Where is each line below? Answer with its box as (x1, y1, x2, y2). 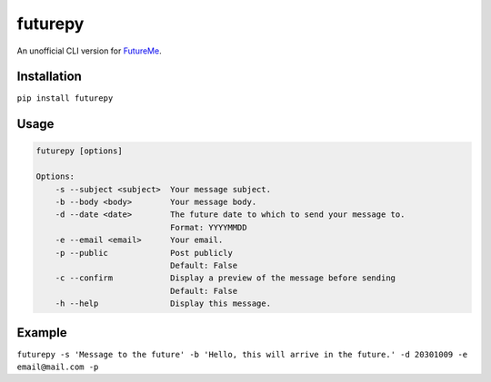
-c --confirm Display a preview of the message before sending (55, 273, 396, 283)
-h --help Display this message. (55, 299, 272, 309)
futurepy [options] (35, 146, 123, 156)
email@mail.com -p (16, 362, 99, 372)
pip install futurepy (16, 93, 114, 103)
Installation (16, 69, 82, 84)
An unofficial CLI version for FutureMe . (16, 45, 163, 56)
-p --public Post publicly (55, 248, 234, 258)
